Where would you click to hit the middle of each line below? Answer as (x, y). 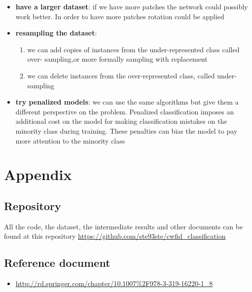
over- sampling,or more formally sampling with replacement (117, 59)
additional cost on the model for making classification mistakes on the (121, 121)
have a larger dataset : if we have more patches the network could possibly (132, 6)
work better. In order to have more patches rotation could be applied (120, 16)
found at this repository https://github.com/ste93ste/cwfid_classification (115, 236)
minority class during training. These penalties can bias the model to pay (126, 130)
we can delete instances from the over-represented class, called (121, 75)
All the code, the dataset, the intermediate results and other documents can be (124, 226)
